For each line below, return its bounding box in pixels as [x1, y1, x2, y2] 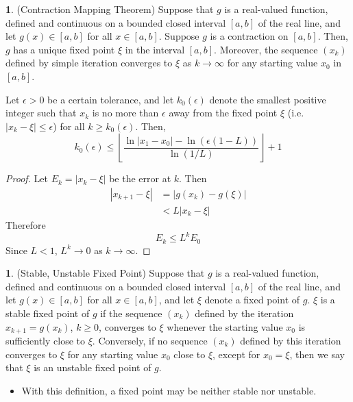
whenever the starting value [167, 319, 283, 334]
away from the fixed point [169, 105, 278, 120]
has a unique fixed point [13, 42, 115, 56]
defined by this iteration [240, 333, 341, 347]
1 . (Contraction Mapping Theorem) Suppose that [5, 2, 214, 16]
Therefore [5, 218, 46, 231]
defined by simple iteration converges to [5, 55, 173, 70]
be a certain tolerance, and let [47, 92, 174, 106]
